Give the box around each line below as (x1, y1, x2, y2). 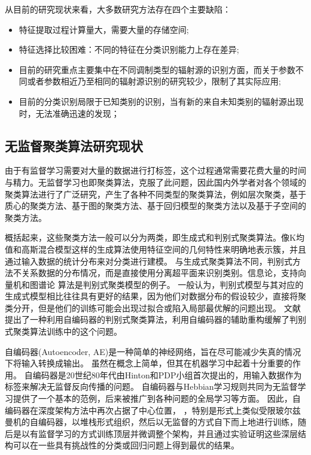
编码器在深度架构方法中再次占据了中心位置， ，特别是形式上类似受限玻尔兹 (5, 404, 301, 416)
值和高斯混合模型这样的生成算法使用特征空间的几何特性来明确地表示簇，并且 (5, 242, 306, 255)
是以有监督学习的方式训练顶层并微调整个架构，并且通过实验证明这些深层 (13, 427, 298, 439)
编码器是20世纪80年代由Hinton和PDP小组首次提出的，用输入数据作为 (32, 368, 302, 381)
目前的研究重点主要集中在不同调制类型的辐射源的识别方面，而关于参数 (19, 63, 295, 75)
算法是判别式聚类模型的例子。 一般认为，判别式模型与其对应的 (57, 278, 304, 290)
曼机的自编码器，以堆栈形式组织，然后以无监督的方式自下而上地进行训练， (5, 415, 298, 428)
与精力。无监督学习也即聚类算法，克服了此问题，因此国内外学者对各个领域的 (5, 175, 306, 188)
